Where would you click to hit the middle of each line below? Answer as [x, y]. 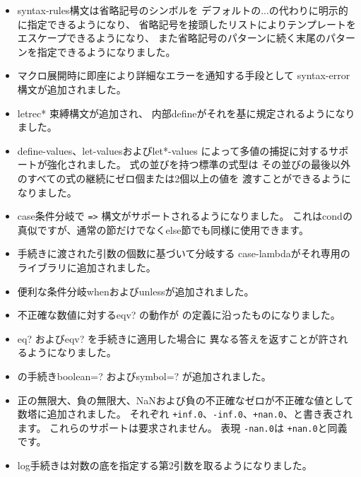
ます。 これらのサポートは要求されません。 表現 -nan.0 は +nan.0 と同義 [182, 427]
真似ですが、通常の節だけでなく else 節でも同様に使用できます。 [163, 229]
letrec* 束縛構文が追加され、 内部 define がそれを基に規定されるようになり [186, 113]
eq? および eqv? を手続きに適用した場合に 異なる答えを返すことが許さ [178, 338]
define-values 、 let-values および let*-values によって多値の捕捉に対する [173, 150]
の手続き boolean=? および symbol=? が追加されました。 [144, 376]
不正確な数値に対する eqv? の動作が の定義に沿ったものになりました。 [179, 315]
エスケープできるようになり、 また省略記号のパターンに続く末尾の [172, 38]
